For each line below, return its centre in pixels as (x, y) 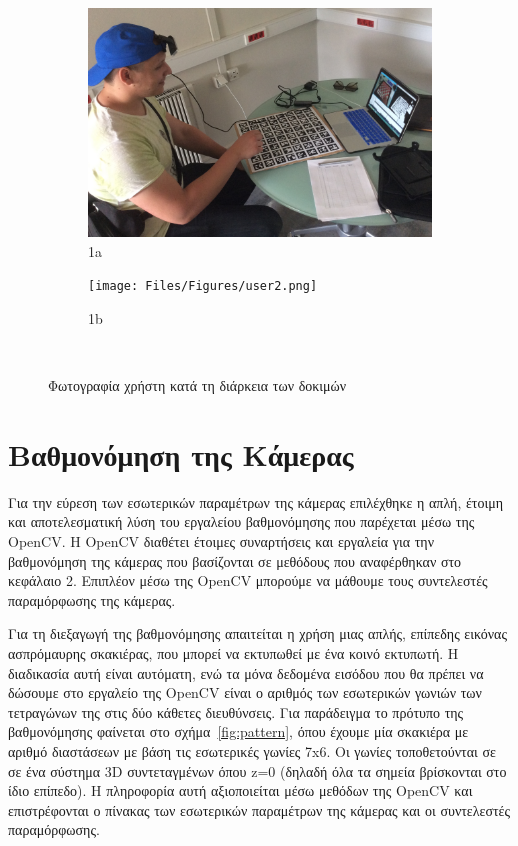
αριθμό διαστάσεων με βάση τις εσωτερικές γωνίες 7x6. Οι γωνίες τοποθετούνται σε (252, 750)
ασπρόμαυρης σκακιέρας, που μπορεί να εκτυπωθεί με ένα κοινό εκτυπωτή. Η (233, 653)
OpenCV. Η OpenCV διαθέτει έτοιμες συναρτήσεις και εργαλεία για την (221, 541)
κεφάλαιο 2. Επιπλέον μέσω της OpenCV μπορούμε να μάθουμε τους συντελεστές (248, 580)
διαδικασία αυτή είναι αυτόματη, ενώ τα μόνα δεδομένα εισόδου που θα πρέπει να (246, 672)
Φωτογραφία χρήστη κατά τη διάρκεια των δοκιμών (197, 385)
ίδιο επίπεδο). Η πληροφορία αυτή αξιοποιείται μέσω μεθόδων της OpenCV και (240, 790)
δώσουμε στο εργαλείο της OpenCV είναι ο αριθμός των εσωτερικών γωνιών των (245, 692)
